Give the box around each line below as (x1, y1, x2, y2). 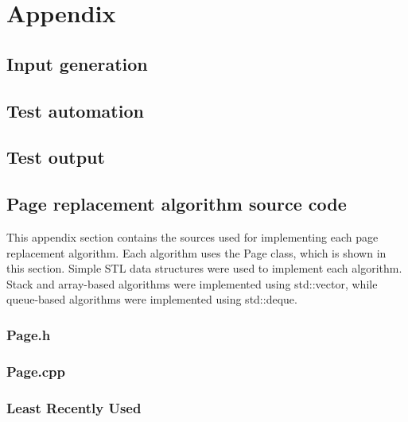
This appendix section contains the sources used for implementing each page (6, 228, 379, 245)
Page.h (6, 324, 51, 344)
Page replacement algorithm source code (6, 192, 347, 216)
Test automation (6, 98, 144, 122)
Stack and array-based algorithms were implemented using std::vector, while (6, 275, 378, 292)
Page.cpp (6, 361, 65, 381)
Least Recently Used (6, 397, 142, 417)
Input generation (6, 51, 148, 75)
